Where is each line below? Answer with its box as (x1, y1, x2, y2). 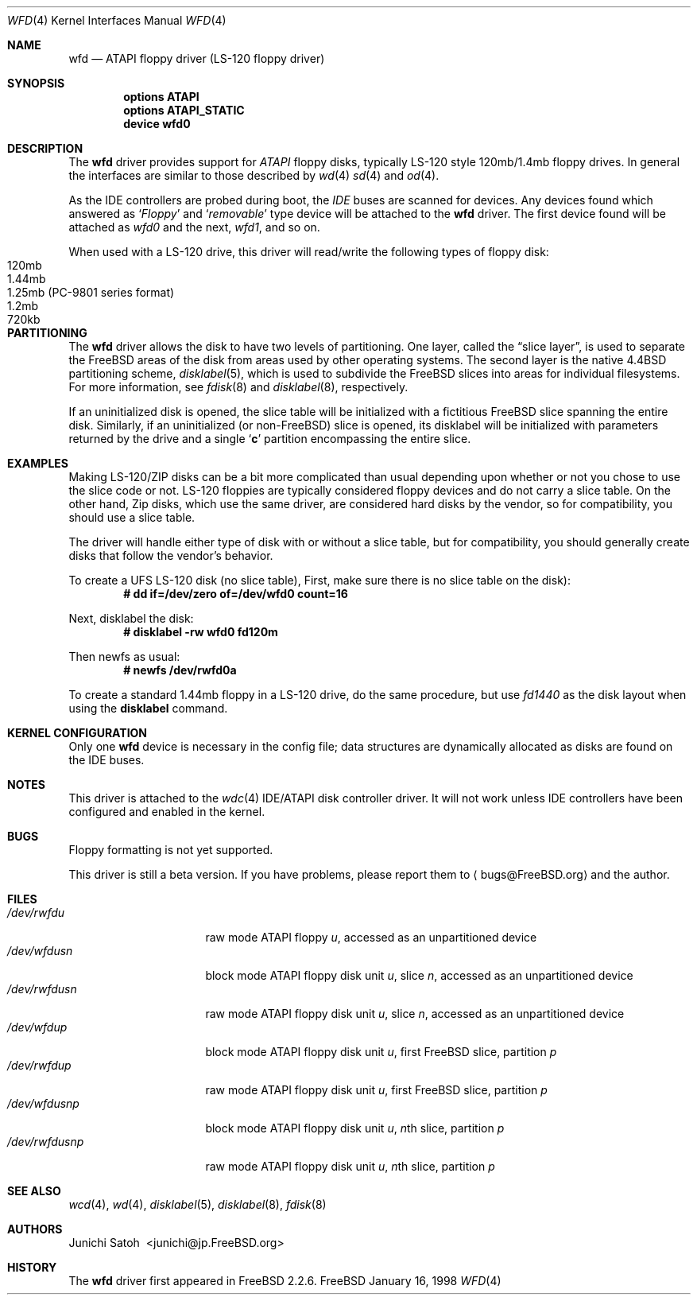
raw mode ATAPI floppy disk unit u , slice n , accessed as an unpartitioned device (205, 1007, 625, 1020)
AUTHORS (7, 1222, 63, 1236)
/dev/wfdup (7, 1020, 68, 1034)
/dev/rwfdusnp (7, 1135, 84, 1148)
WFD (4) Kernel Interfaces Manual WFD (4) (7, 14, 227, 27)
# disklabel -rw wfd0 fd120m (123, 625, 278, 639)
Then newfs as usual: (68, 650, 180, 663)
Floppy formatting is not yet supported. (68, 843, 273, 856)
